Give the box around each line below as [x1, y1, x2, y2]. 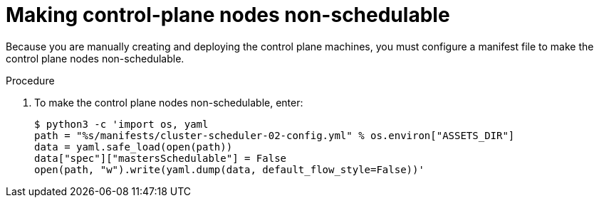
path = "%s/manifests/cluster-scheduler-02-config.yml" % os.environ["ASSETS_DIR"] [34, 129, 515, 141]
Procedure [6, 74, 55, 87]
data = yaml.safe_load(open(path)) [34, 141, 233, 153]
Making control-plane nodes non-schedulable [6, 3, 450, 27]
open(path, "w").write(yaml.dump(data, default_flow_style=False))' [34, 163, 424, 175]
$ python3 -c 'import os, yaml [34, 118, 209, 130]
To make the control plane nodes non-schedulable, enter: [34, 96, 303, 109]
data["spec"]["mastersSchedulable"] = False [34, 152, 287, 164]
